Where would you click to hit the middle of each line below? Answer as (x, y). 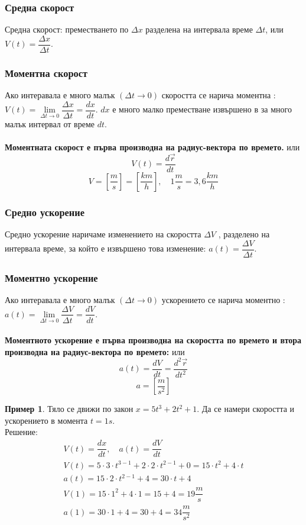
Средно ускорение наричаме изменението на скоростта (103, 234)
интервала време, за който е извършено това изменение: (105, 248)
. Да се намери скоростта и (246, 409)
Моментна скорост (46, 73)
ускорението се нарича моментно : (223, 299)
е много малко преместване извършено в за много (202, 109)
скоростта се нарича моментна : (219, 95)
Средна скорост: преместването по (67, 29)
